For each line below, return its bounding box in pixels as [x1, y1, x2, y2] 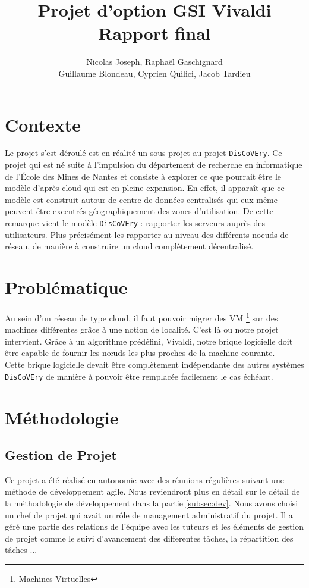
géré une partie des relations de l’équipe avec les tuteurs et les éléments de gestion [5, 520, 304, 533]
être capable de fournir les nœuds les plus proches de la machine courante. [5, 346, 275, 359]
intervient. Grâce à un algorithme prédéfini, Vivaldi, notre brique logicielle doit [5, 334, 293, 347]
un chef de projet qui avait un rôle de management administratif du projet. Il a [5, 508, 293, 521]
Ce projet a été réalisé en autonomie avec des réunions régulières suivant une [5, 473, 284, 486]
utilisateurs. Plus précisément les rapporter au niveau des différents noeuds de [5, 228, 289, 240]
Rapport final [98, 21, 211, 45]
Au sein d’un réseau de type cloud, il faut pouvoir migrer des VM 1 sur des [5, 310, 278, 324]
